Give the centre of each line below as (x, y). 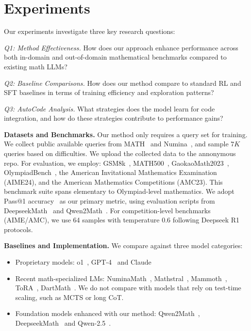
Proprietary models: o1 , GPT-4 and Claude (83, 262)
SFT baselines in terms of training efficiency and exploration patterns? (109, 92)
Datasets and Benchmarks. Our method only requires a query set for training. (126, 134)
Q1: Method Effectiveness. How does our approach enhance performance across (121, 47)
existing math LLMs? (36, 66)
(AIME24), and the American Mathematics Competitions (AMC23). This (113, 181)
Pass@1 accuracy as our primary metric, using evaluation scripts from (109, 201)
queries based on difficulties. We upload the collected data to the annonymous (120, 153)
